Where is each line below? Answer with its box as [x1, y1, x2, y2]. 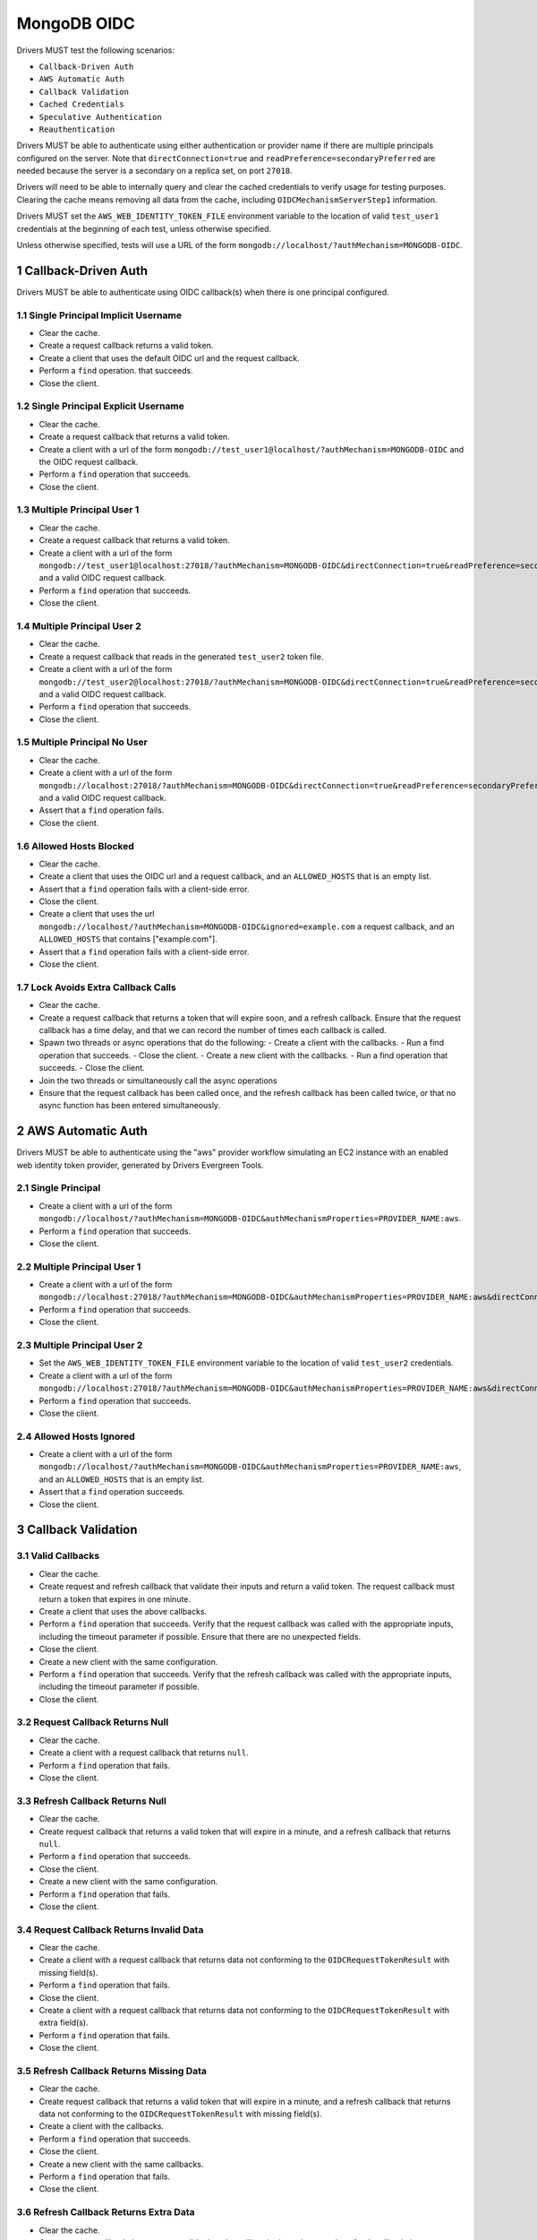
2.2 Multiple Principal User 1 [16, 1260, 141, 1272]
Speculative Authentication [38, 112, 163, 122]
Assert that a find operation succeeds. [38, 1486, 185, 1497]
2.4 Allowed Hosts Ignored [16, 1430, 136, 1443]
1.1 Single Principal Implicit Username [16, 309, 183, 322]
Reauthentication [38, 124, 115, 134]
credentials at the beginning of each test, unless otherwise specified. [16, 223, 272, 234]
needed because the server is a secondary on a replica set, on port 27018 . [16, 166, 293, 177]
